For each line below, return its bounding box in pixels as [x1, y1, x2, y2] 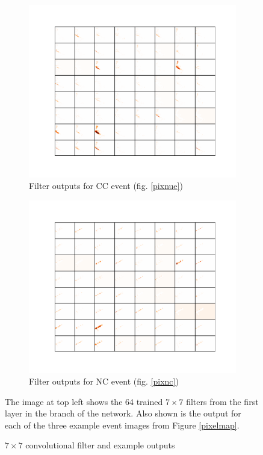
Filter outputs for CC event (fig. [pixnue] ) [29, 179, 183, 192]
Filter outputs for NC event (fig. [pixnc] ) [29, 375, 179, 388]
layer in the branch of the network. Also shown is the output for [5, 407, 241, 419]
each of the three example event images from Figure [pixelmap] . [5, 418, 240, 431]
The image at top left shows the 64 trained [5, 395, 163, 407]
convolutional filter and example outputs [25, 439, 175, 451]
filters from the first [186, 395, 259, 407]
